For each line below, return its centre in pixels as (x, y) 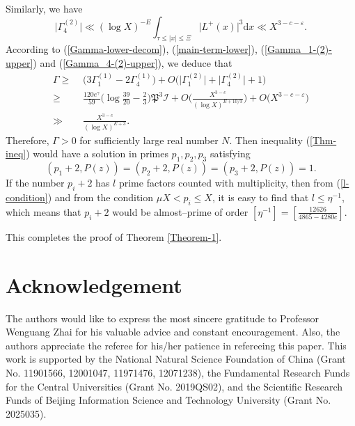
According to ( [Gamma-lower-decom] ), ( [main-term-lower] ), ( (135, 49)
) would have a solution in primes (97, 153)
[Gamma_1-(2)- (298, 49)
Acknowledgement (94, 284)
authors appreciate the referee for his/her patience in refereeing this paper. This (176, 345)
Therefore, (27, 140)
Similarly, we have (44, 8)
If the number (35, 183)
